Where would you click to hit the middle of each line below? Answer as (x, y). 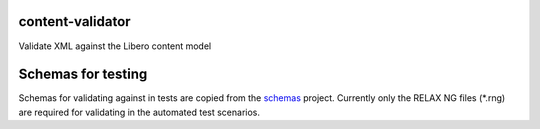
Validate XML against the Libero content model (115, 46)
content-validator (74, 21)
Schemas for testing (83, 74)
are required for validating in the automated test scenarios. (139, 112)
